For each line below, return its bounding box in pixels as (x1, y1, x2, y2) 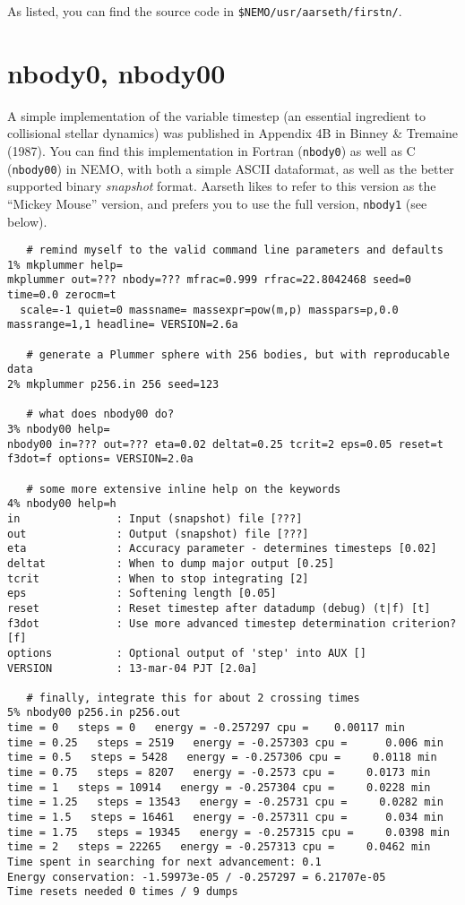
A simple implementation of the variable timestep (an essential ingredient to (7, 106, 426, 125)
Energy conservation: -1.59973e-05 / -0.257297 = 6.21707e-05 (7, 870, 386, 883)
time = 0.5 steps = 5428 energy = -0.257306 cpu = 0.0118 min (7, 751, 437, 764)
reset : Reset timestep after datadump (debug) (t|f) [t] (7, 601, 431, 615)
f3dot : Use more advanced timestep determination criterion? (7, 616, 457, 630)
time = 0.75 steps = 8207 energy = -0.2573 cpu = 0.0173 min (7, 766, 431, 780)
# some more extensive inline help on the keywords (26, 482, 341, 496)
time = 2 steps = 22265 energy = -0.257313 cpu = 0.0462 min (7, 840, 431, 854)
